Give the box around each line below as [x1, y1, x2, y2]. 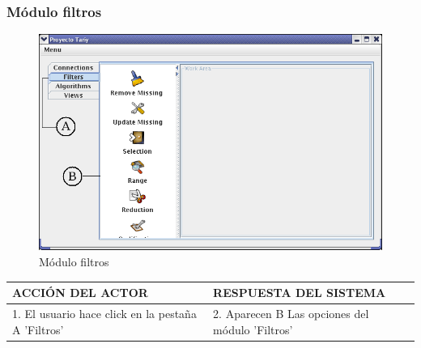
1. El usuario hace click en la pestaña [12, 304, 197, 321]
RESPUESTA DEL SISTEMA [213, 284, 386, 301]
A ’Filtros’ [12, 320, 64, 337]
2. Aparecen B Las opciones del [213, 304, 369, 321]
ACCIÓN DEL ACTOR [12, 284, 148, 301]
